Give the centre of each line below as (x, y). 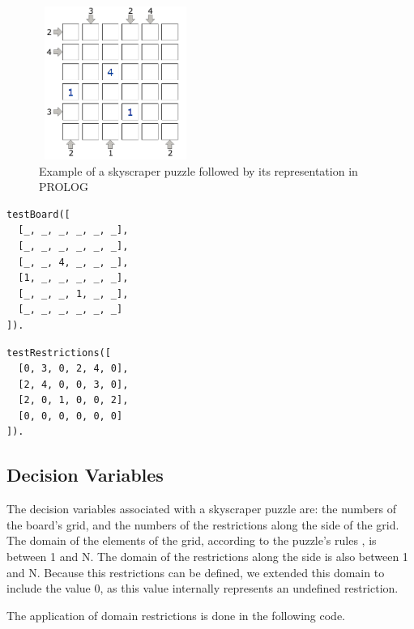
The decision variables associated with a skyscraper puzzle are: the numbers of (201, 509)
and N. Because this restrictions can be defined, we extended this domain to (196, 572)
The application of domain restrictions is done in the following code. (176, 615)
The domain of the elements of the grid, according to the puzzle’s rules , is (192, 540)
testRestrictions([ (59, 353)
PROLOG (64, 187)
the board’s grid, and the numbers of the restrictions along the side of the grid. (203, 524)
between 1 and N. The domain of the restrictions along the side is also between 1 (207, 557)
